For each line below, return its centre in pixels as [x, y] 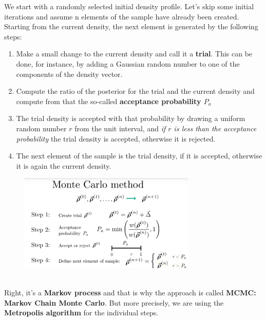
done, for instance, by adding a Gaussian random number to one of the [128, 63]
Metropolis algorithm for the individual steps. [81, 313]
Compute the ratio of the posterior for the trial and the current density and [135, 91]
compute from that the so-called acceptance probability [109, 101]
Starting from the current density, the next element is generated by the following [131, 26]
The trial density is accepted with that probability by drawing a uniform [131, 118]
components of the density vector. [69, 74]
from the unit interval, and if [120, 128]
